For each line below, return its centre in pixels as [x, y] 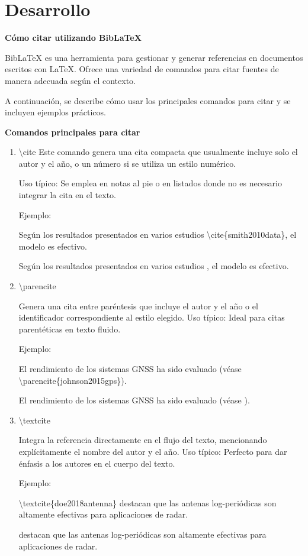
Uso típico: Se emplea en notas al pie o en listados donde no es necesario [150, 183]
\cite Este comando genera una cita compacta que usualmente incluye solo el [158, 152]
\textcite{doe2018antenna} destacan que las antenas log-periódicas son [147, 502]
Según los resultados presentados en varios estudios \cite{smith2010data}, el [158, 235]
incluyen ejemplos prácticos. [55, 112]
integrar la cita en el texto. [67, 195]
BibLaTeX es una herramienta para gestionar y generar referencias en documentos [154, 57]
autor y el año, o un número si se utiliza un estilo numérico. [127, 163]
